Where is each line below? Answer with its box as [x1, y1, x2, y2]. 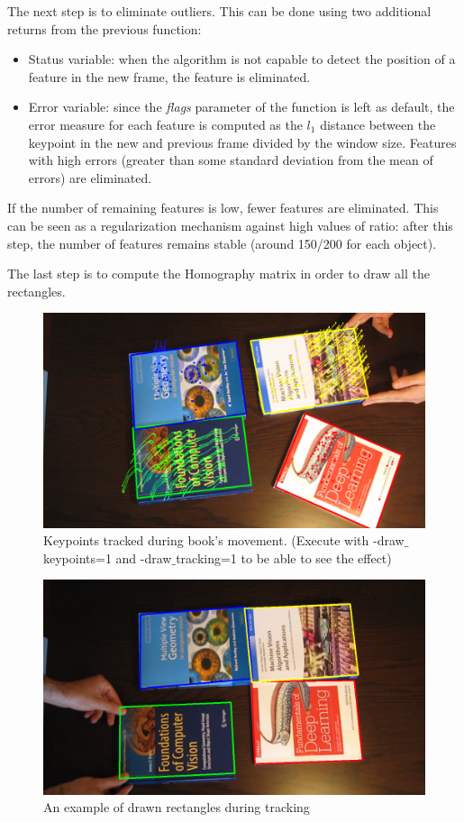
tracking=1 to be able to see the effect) [176, 548, 392, 567]
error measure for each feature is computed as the [28, 114, 303, 133]
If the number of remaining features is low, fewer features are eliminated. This [7, 198, 439, 217]
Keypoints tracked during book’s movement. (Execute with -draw [43, 531, 405, 550]
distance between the [320, 114, 436, 133]
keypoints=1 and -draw [43, 548, 172, 567]
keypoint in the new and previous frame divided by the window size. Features [28, 132, 457, 151]
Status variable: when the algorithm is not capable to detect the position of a [28, 50, 456, 68]
